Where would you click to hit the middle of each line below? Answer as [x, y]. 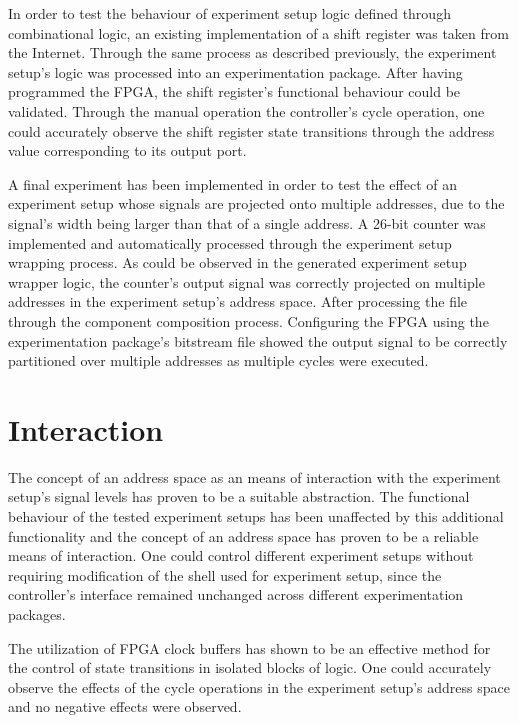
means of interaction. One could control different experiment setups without [241, 555]
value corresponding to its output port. [127, 150]
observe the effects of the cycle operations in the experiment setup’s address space [259, 686]
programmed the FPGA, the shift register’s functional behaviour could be [234, 91]
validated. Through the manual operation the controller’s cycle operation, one [246, 110]
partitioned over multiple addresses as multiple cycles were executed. [218, 360]
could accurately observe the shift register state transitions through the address [251, 130]
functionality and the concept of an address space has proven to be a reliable [243, 535]
